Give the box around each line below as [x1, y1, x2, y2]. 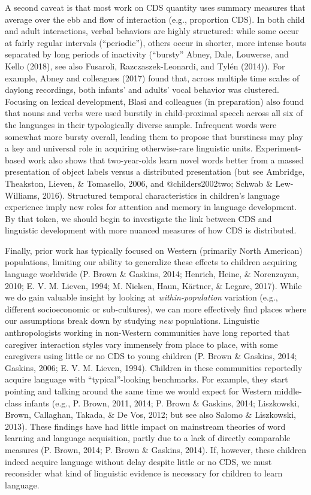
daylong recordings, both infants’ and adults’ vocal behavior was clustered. [5, 83, 279, 96]
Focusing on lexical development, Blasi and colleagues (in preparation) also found [5, 95, 304, 107]
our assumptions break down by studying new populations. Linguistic [5, 314, 259, 327]
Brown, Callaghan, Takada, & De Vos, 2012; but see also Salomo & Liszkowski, [5, 408, 296, 421]
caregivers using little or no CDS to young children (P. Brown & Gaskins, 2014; [5, 350, 297, 362]
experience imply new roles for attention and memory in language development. [5, 201, 297, 213]
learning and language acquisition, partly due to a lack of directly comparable [5, 432, 291, 444]
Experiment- [255, 142, 301, 154]
